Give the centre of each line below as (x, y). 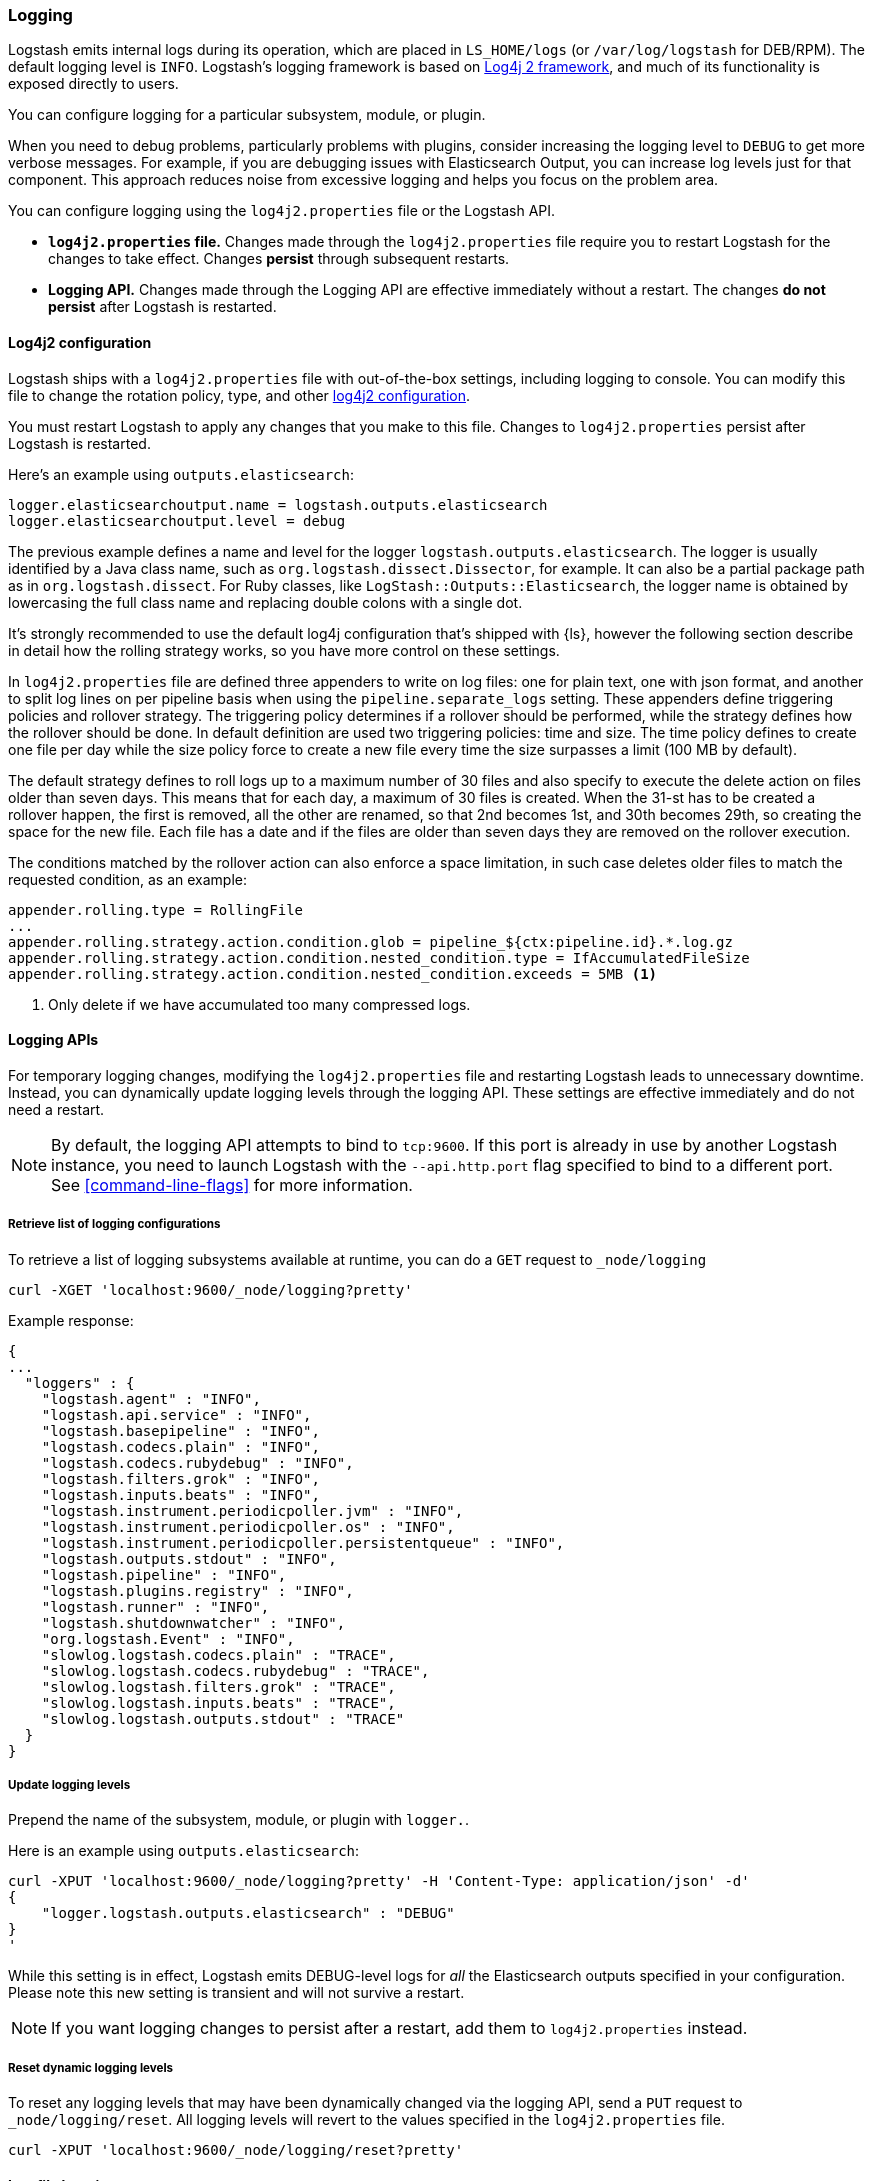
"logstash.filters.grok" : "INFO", (180, 1478)
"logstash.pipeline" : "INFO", (164, 1574)
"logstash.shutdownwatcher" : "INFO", (193, 1622)
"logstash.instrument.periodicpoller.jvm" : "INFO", (252, 1510)
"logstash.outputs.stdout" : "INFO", (189, 1558)
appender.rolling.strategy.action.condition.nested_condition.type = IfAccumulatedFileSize (379, 957)
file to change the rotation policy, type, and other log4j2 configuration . (239, 395)
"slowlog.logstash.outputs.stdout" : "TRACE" (223, 1718)
